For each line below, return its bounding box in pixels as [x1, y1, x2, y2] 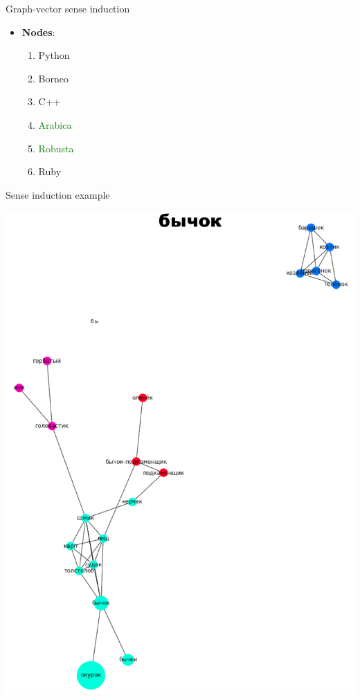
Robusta [38, 141, 74, 155]
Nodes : [21, 24, 55, 39]
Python [38, 48, 70, 62]
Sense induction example [6, 187, 110, 201]
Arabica [38, 117, 72, 132]
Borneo [38, 71, 69, 85]
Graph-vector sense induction [6, 1, 130, 15]
